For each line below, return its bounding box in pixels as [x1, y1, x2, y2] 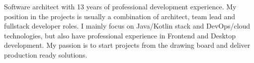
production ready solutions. [4, 49, 87, 60]
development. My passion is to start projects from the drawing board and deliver [4, 40, 251, 50]
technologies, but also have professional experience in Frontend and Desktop [4, 30, 236, 40]
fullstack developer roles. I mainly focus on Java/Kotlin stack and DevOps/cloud [4, 21, 251, 31]
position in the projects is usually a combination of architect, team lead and [4, 11, 236, 21]
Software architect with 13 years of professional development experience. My [4, 1, 237, 11]
